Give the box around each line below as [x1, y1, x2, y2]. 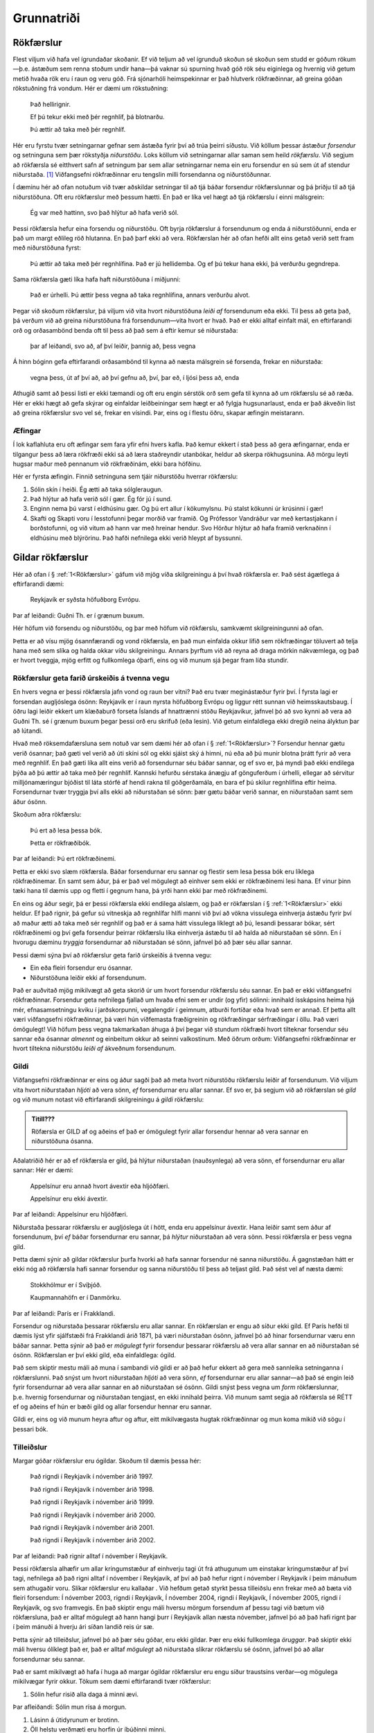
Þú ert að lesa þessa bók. [30, 826, 103, 835]
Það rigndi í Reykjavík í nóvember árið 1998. [30, 1485, 154, 1493]
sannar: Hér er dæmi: [12, 1166, 74, 1174]
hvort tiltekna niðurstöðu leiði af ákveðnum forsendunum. [12, 1044, 177, 1053]
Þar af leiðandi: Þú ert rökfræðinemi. [12, 855, 116, 863]
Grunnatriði [12, 10, 80, 26]
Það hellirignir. [30, 100, 71, 108]
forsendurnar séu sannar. [12, 1655, 85, 1663]
